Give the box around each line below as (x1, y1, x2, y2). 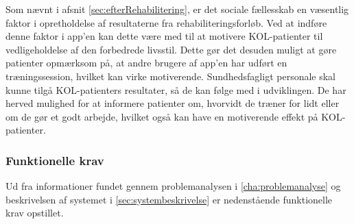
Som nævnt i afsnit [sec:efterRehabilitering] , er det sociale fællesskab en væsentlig (5, 2, 349, 16)
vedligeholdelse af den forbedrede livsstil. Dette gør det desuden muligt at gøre (5, 42, 337, 56)
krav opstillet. (5, 206, 64, 220)
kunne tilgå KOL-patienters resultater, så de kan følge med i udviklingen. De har (5, 82, 346, 97)
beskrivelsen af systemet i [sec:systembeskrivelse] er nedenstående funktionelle (5, 192, 333, 206)
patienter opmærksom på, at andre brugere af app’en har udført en (5, 55, 287, 70)
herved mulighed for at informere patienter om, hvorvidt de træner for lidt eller (5, 96, 340, 110)
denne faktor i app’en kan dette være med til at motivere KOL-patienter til (5, 29, 323, 43)
